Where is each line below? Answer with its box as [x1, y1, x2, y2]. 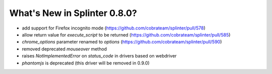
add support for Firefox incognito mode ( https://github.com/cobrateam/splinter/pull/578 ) [22, 25, 206, 31]
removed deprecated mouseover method [22, 45, 107, 52]
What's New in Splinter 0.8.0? [9, 7, 137, 18]
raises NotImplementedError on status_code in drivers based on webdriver [22, 53, 177, 59]
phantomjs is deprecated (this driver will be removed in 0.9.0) [22, 60, 150, 66]
